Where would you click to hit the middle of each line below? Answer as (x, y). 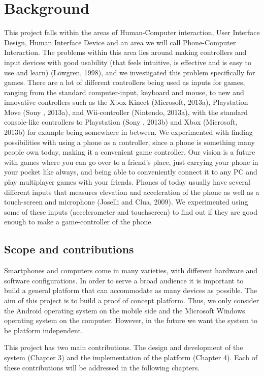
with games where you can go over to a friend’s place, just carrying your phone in (131, 162)
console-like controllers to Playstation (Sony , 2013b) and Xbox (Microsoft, (121, 122)
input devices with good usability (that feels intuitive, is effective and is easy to (128, 62)
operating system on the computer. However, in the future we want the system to (131, 320)
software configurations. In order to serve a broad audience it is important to (124, 280)
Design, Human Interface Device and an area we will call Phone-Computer (120, 42)
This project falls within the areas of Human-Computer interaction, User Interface (132, 32)
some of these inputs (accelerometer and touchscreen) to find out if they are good (131, 211)
